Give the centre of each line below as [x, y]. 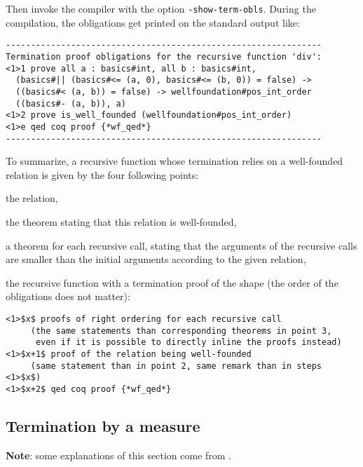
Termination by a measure [103, 425]
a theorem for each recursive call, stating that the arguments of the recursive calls [181, 245]
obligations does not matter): [68, 296]
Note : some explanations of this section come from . [119, 455]
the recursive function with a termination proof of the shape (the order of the [172, 282]
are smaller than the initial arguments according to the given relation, [156, 259]
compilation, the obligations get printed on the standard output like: [153, 22]
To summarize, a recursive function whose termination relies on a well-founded [174, 161]
